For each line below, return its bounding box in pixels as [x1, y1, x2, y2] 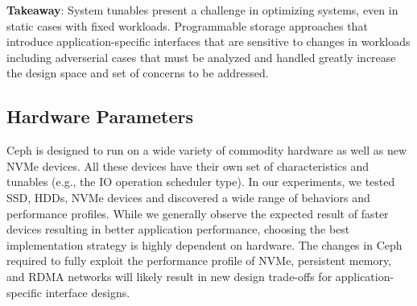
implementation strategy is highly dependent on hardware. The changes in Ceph [6, 236, 403, 253]
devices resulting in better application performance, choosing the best [6, 221, 350, 238]
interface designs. [45, 283, 130, 300]
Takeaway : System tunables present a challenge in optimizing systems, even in [6, 2, 398, 18]
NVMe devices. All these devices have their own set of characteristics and [6, 157, 370, 174]
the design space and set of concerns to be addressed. [6, 64, 269, 81]
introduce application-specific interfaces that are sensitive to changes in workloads [6, 33, 411, 50]
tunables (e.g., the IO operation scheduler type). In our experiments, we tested [6, 173, 395, 190]
